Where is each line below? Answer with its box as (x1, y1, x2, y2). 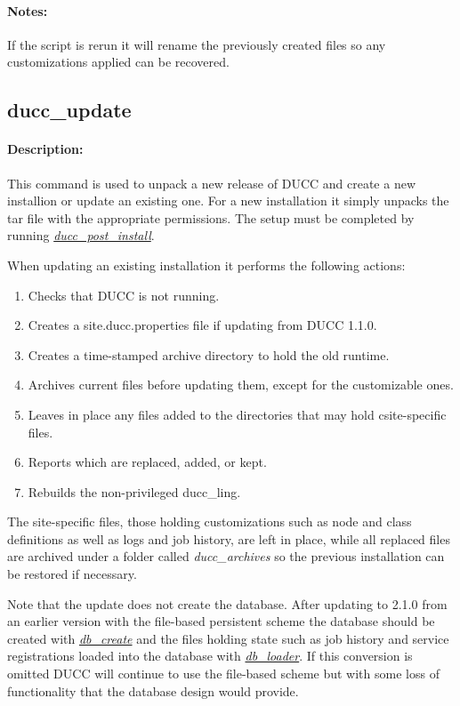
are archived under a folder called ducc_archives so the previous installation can (7, 547, 445, 566)
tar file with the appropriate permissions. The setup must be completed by (7, 208, 415, 227)
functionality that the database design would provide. (7, 681, 299, 700)
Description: (7, 140, 84, 158)
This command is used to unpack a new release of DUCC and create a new (7, 173, 416, 192)
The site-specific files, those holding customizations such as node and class (7, 512, 412, 531)
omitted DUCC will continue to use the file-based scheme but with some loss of (7, 664, 440, 683)
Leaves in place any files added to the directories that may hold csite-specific (28, 405, 447, 423)
